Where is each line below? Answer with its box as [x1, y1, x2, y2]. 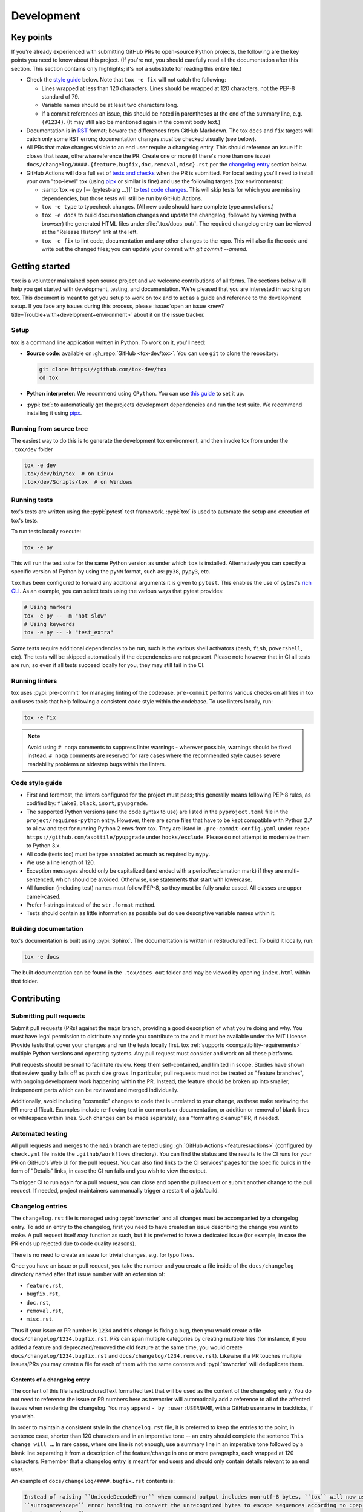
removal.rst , [26, 1307, 64, 1315]
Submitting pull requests [11, 1012, 85, 1020]
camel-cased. [26, 893, 61, 900]
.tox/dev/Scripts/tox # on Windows [24, 478, 133, 486]
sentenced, [26, 876, 54, 883]
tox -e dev [24, 461, 56, 469]
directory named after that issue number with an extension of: [11, 1271, 166, 1278]
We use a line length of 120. [26, 859, 96, 866]
